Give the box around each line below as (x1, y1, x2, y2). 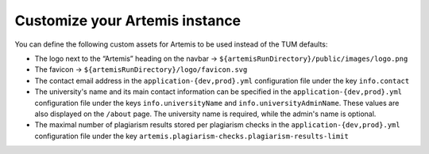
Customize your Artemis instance (14, 12, 242, 29)
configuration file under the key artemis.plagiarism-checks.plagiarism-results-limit (34, 131, 349, 141)
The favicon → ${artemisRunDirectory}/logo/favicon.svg (34, 65, 248, 74)
